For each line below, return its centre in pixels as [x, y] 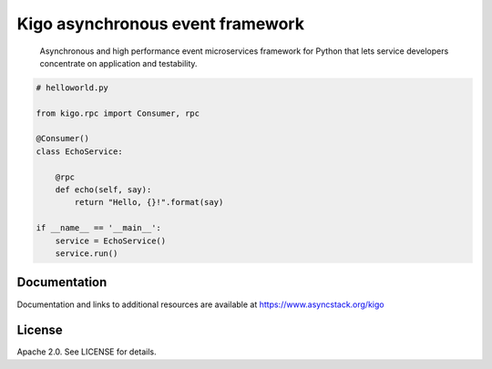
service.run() [87, 254]
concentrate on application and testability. [118, 63]
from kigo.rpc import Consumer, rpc [118, 113]
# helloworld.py [72, 87]
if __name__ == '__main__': [98, 228]
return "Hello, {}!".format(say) [149, 202]
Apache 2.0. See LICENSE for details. [87, 352]
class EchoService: [79, 151]
